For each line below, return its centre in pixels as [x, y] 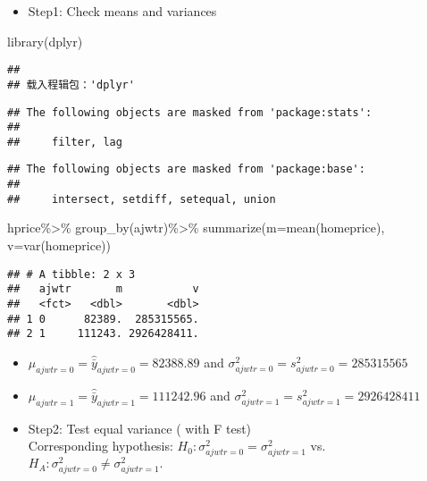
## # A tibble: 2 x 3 [71, 274]
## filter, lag [65, 142]
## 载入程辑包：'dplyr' [71, 84]
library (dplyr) [45, 41]
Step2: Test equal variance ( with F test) [140, 428]
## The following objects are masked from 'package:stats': [190, 112]
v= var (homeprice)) [59, 245]
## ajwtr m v [103, 289]
